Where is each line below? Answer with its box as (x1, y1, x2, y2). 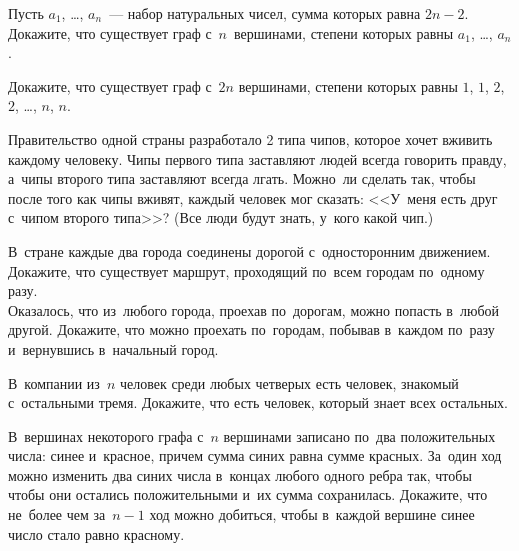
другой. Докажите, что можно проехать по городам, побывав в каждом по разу (8, 319, 495, 340)
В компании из (8, 372, 100, 393)
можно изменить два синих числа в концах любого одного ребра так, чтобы (8, 464, 472, 485)
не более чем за (8, 504, 106, 525)
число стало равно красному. (8, 523, 185, 544)
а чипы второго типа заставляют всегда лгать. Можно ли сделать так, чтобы (8, 168, 476, 189)
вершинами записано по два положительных (223, 425, 496, 446)
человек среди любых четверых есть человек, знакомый (119, 372, 459, 393)
